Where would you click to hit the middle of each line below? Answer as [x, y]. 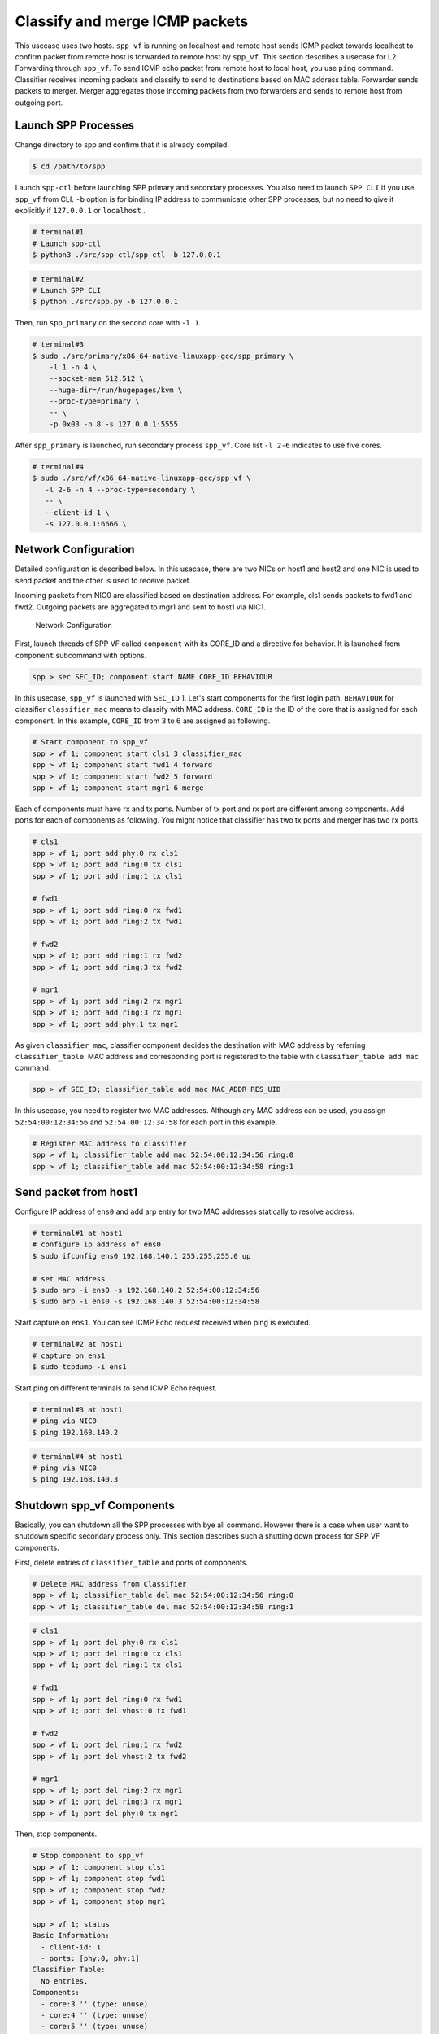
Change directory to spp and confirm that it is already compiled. [122, 145]
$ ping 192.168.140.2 [75, 1432]
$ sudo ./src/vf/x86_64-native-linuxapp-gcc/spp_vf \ [141, 478]
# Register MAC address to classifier [109, 1144]
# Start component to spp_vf [90, 742]
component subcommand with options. [81, 655]
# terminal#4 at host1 [77, 1457]
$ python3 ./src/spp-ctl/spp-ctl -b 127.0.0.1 [126, 255]
